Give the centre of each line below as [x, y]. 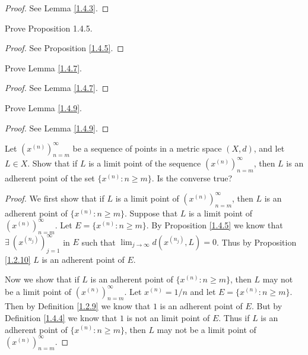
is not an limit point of [168, 317]
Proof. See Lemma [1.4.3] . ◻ [57, 8]
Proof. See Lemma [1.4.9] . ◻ [57, 128]
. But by [267, 306]
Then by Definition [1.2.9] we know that [78, 306]
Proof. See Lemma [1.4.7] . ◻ [57, 88]
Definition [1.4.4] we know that [61, 317]
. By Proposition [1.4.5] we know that [215, 224]
